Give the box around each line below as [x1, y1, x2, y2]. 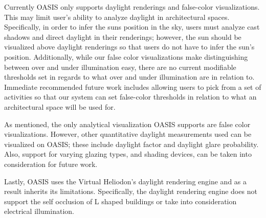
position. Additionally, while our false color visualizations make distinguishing [4, 51, 248, 62]
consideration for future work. [4, 158, 98, 169]
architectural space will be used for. [4, 101, 116, 112]
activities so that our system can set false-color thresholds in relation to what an [4, 91, 257, 102]
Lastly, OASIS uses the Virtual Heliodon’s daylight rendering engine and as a [4, 176, 247, 186]
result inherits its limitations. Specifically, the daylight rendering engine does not [4, 186, 257, 197]
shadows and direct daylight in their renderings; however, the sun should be [4, 31, 241, 42]
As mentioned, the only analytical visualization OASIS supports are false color [4, 118, 251, 129]
